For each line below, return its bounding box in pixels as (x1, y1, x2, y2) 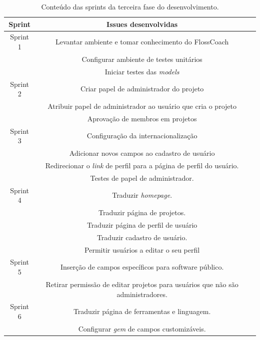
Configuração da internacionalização (86, 130, 197, 141)
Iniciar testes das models (104, 66, 179, 76)
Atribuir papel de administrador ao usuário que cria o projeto (47, 101, 236, 111)
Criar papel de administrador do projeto (80, 83, 204, 94)
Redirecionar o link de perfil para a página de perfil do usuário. (45, 160, 239, 170)
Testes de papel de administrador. (90, 172, 194, 183)
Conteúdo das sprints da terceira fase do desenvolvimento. (41, 1, 219, 11)
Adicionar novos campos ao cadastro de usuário (69, 148, 215, 158)
